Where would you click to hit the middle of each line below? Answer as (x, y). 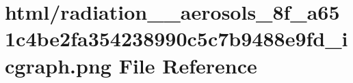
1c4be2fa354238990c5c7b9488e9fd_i (176, 38)
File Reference (188, 65)
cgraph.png (58, 65)
